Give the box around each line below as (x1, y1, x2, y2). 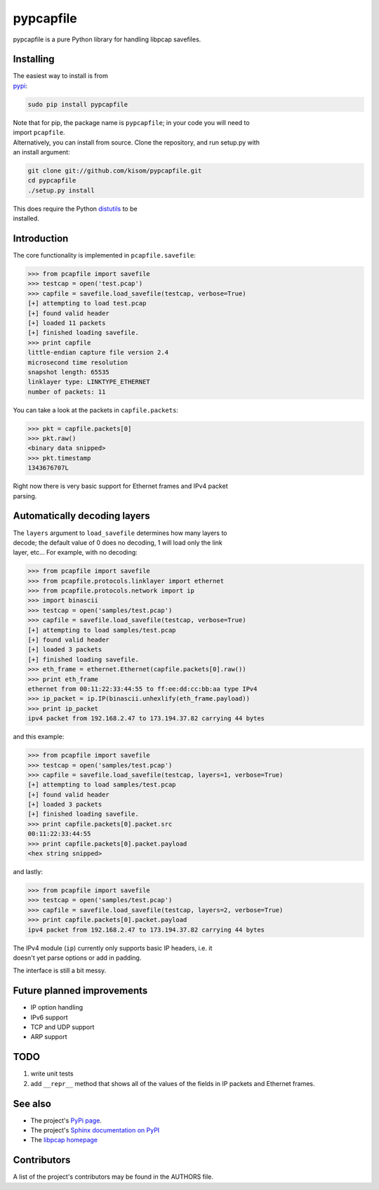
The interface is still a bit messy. (13, 966, 107, 975)
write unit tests (30, 1069, 74, 1078)
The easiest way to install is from (13, 72, 108, 80)
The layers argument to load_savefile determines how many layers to (13, 529, 227, 537)
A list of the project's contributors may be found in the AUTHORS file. (13, 1172, 213, 1181)
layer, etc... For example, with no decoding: (13, 548, 138, 557)
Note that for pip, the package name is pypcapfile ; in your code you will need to (13, 118, 250, 126)
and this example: (13, 732, 65, 741)
